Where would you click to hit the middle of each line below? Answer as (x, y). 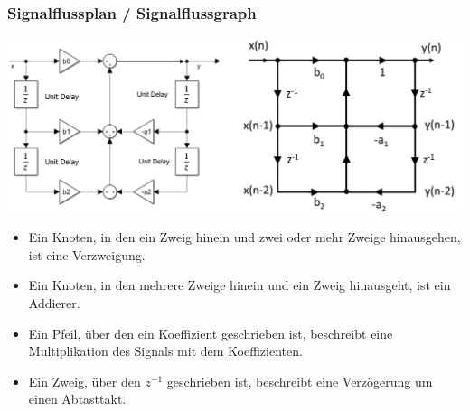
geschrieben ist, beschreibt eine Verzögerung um (300, 381)
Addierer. (54, 303)
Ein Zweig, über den (85, 381)
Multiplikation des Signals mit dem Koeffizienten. (165, 351)
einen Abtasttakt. (77, 399)
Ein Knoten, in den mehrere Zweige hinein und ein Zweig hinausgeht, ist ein (240, 285)
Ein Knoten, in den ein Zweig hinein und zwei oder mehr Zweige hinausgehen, (244, 237)
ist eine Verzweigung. (87, 254)
